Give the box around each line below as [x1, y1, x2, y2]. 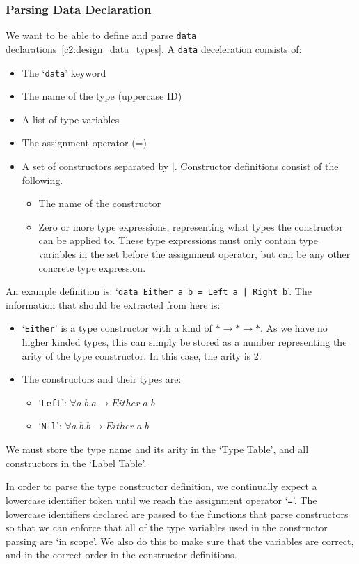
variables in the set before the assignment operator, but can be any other [38, 246, 351, 261]
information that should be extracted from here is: [6, 297, 221, 312]
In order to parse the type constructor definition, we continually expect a [6, 479, 317, 494]
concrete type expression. [38, 260, 146, 275]
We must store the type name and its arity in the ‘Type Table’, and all [6, 442, 309, 457]
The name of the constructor [38, 196, 161, 211]
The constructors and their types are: [22, 372, 182, 386]
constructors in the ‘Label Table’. [6, 455, 147, 470]
